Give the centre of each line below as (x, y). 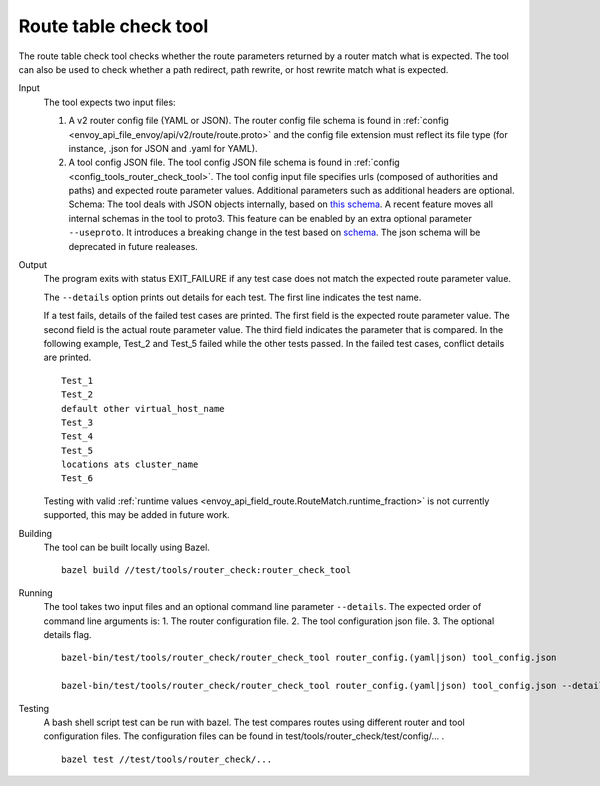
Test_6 (77, 478)
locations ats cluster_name (130, 464)
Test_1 (77, 380)
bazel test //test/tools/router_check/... (167, 759)
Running (36, 592)
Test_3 (77, 422)
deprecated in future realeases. (133, 246)
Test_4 (77, 436)
